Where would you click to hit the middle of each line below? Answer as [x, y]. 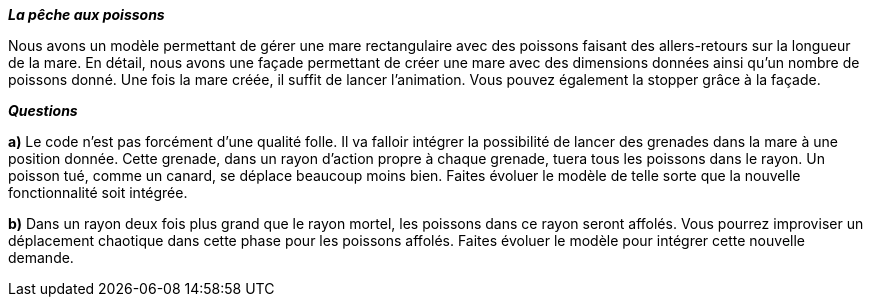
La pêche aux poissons [86, 14]
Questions [43, 110]
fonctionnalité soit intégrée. [98, 192]
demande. [41, 257]
